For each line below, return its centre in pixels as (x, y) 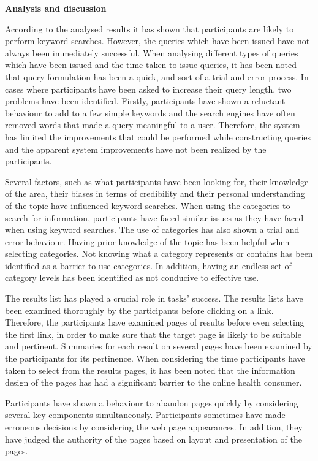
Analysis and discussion (56, 8)
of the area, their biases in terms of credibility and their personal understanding (155, 193)
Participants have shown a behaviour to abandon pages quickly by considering (152, 402)
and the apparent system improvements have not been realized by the (136, 149)
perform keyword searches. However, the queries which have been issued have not (157, 41)
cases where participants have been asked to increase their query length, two (148, 89)
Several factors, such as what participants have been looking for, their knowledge (157, 181)
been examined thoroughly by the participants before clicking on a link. (139, 310)
